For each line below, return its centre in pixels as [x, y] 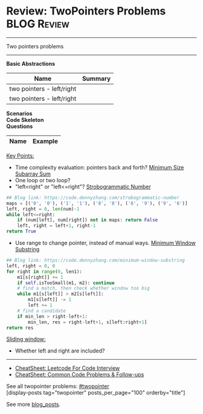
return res [20, 328]
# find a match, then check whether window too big [83, 288]
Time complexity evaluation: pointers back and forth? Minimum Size [99, 167]
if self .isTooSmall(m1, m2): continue [66, 283]
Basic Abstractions [31, 63]
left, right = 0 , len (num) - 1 [43, 209]
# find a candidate [42, 311]
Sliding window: [26, 339]
